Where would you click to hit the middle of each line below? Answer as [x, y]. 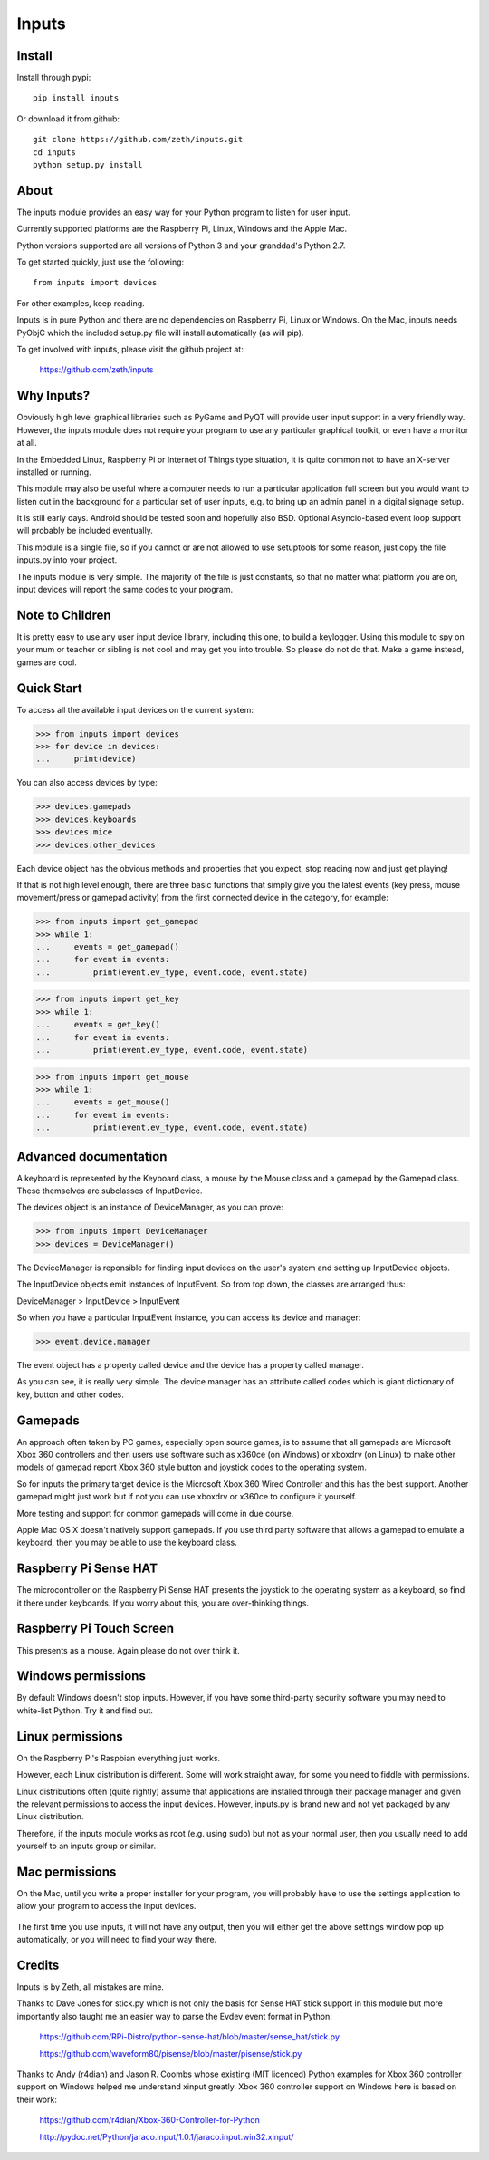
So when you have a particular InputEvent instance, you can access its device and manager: [189, 1317]
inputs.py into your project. [67, 560]
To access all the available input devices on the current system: [135, 709]
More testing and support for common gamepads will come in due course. [155, 1513]
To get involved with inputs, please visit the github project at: [130, 350]
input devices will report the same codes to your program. [125, 590]
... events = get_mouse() [103, 1102]
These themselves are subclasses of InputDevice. [110, 1191]
